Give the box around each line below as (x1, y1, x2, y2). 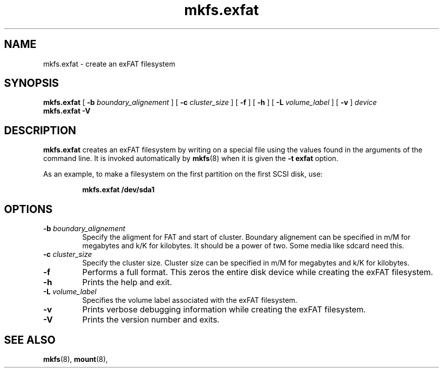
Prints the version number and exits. (82, 314, 219, 325)
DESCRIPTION (4, 124, 76, 137)
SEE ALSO (4, 333, 56, 346)
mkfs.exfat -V (43, 107, 91, 116)
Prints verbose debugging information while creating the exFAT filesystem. (82, 304, 366, 315)
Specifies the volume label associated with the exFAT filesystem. (82, 296, 297, 305)
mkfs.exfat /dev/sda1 (82, 185, 155, 194)
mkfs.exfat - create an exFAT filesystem (43, 59, 175, 68)
